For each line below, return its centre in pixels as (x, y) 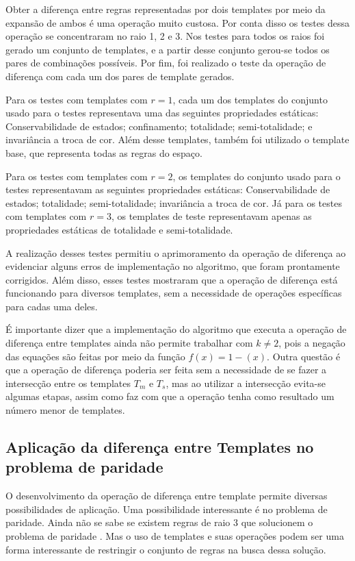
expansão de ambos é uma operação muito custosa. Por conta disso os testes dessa (178, 22)
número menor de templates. (65, 410)
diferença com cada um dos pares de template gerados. (120, 76)
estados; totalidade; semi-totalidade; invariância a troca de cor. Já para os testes (174, 202)
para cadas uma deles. (52, 306)
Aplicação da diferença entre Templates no (160, 447)
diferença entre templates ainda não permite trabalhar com (129, 343)
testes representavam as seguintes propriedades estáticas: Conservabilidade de (168, 189)
